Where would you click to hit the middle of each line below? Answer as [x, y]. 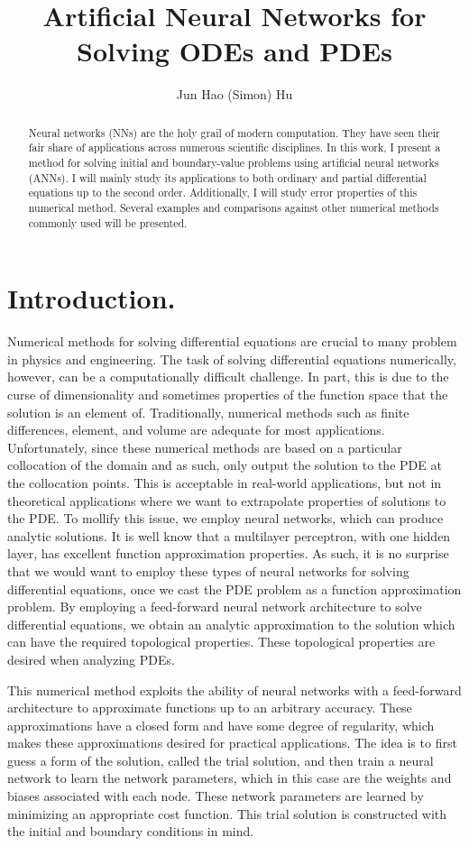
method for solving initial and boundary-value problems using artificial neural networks [234, 163]
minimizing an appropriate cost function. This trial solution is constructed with [227, 813]
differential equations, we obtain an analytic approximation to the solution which [231, 624]
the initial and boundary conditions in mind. [131, 831]
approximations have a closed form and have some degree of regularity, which [221, 725]
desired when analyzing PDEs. [91, 659]
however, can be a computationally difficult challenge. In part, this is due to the [228, 377]
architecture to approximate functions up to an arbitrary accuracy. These [210, 708]
